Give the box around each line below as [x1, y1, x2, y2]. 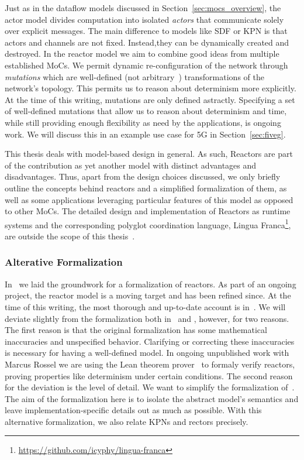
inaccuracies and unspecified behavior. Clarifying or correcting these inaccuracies [5, 335, 295, 347]
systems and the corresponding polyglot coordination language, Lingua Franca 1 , [5, 217, 291, 231]
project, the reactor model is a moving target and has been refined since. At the [5, 289, 291, 301]
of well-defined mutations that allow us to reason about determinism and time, [5, 105, 287, 117]
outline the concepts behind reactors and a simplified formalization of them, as [5, 181, 287, 194]
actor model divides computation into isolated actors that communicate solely [5, 13, 284, 25]
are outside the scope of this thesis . [5, 229, 135, 242]
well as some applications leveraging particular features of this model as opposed [5, 193, 293, 205]
